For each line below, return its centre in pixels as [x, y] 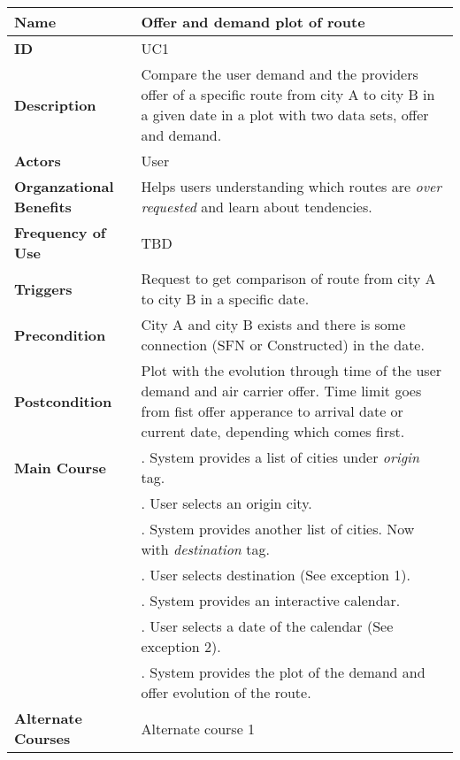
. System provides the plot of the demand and [283, 672]
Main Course [60, 467]
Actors [38, 161]
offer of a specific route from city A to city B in [288, 94]
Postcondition [63, 401]
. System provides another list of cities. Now [278, 529]
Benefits [43, 207]
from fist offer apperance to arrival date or [272, 411]
